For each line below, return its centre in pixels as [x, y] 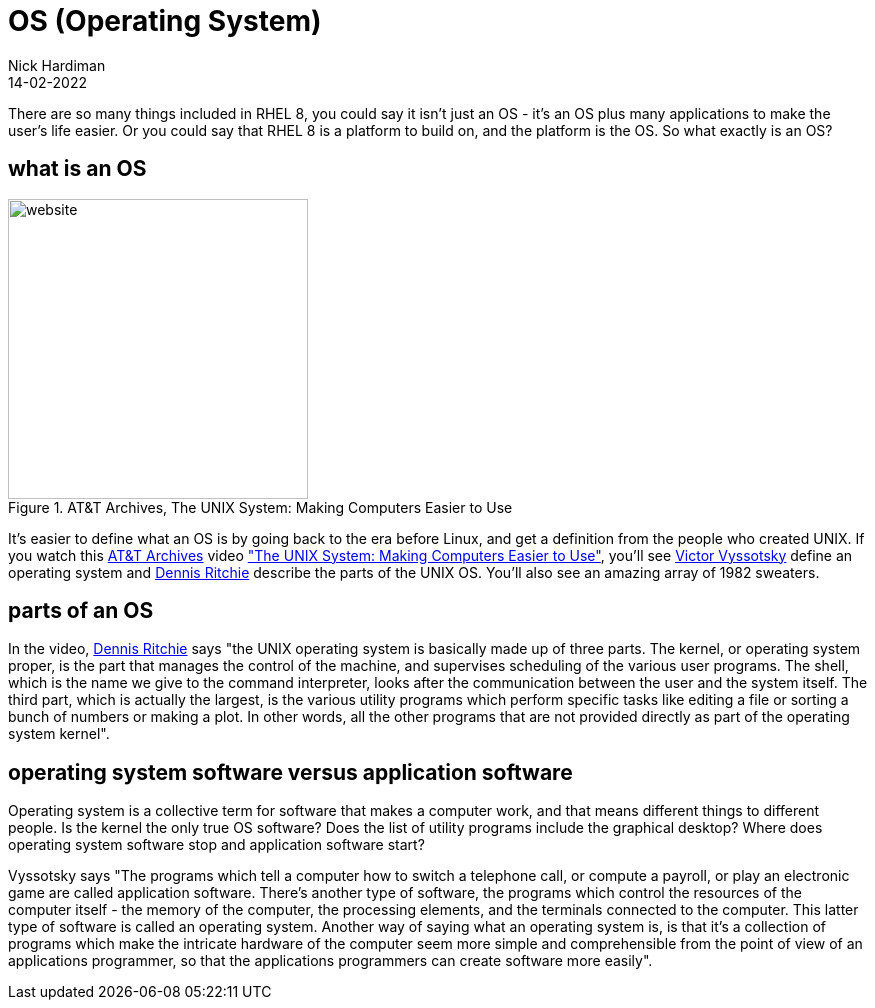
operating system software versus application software [290, 772]
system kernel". [59, 734]
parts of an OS [81, 611]
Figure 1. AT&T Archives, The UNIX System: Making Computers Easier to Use [260, 507]
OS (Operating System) [165, 21]
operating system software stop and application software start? [216, 845]
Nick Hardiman [57, 65]
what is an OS [77, 169]
